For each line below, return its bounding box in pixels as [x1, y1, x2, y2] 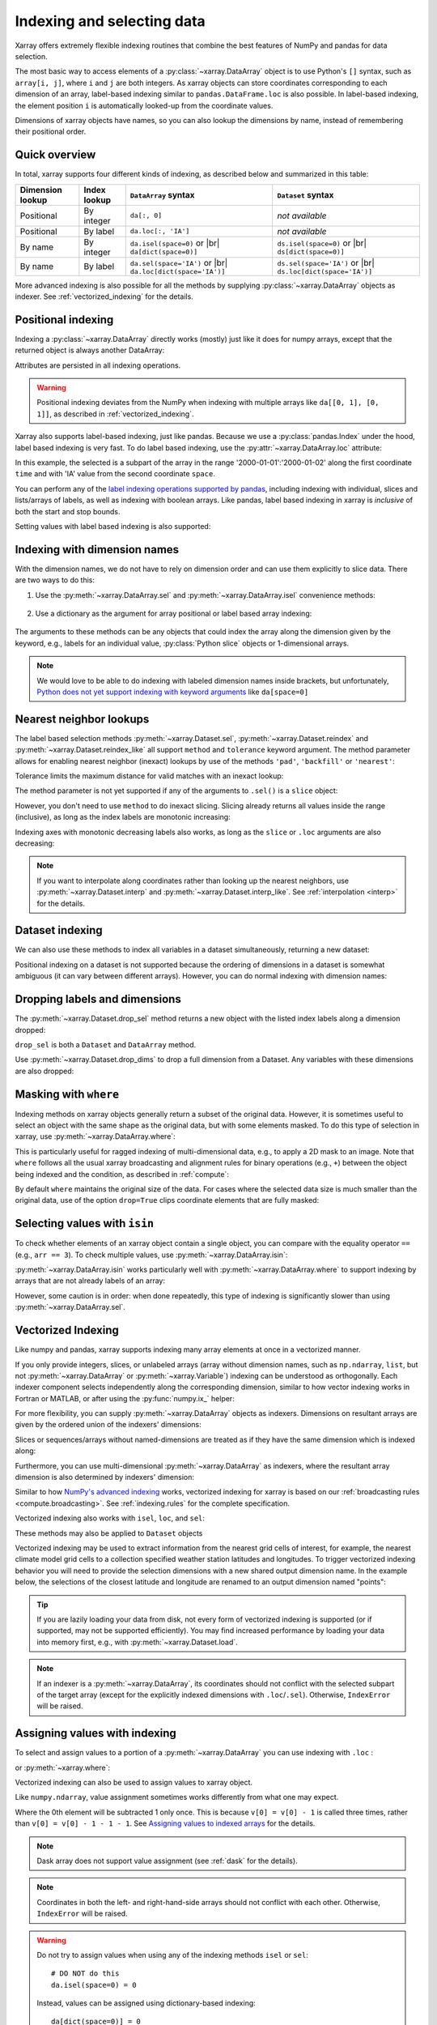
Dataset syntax [277, 189, 334, 200]
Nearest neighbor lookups [15, 712, 150, 726]
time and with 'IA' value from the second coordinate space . [15, 469, 216, 479]
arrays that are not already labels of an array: [15, 1276, 166, 1285]
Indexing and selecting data [15, 12, 206, 30]
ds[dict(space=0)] [277, 248, 346, 257]
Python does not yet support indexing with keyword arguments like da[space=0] [36, 687, 309, 697]
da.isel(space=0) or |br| [129, 237, 220, 249]
